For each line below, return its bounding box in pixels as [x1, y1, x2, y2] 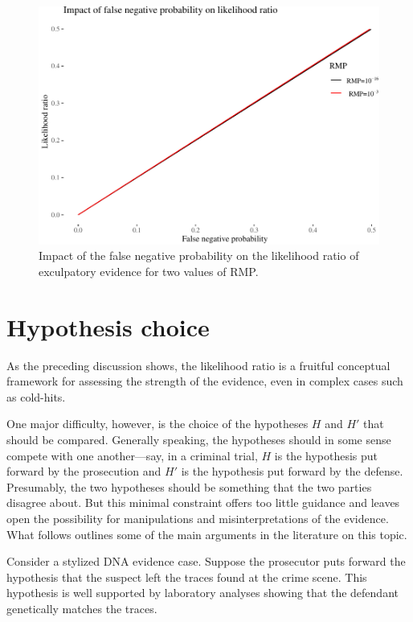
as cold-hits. [6, 388, 66, 405]
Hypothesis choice [6, 310, 210, 343]
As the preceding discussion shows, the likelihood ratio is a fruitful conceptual [6, 356, 391, 373]
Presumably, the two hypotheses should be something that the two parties [6, 478, 372, 495]
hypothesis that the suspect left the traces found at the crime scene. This [6, 568, 367, 585]
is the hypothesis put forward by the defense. [181, 463, 403, 480]
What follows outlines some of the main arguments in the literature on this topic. [6, 525, 407, 542]
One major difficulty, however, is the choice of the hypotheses [6, 415, 309, 432]
